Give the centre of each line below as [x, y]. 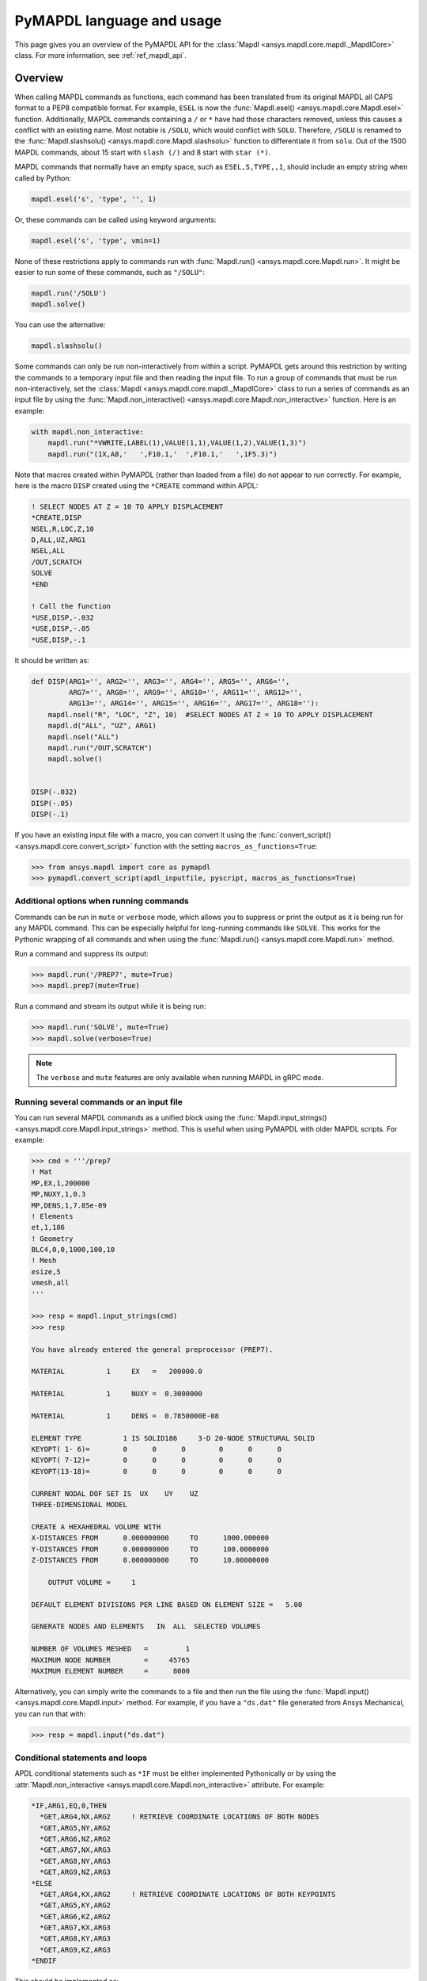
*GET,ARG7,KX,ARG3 [75, 1928]
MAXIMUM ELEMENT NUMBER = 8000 [110, 1671]
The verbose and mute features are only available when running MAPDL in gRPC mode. [180, 1078]
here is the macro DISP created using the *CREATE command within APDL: [136, 485]
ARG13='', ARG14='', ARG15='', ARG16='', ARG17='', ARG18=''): [194, 704]
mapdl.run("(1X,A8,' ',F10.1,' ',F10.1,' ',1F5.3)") [162, 454]
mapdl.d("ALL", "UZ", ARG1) [102, 726]
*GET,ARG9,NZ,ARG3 [75, 1872]
